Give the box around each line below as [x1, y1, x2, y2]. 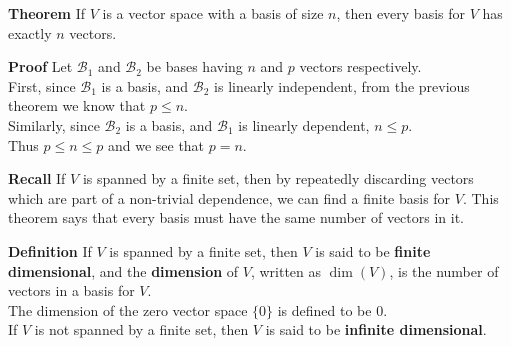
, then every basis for [336, 3, 465, 23]
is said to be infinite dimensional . [265, 319, 487, 340]
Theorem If [8, 3, 85, 23]
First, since [8, 75, 76, 96]
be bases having [146, 56, 243, 77]
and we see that [107, 134, 205, 155]
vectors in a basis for [8, 280, 135, 301]
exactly [8, 22, 52, 43]
